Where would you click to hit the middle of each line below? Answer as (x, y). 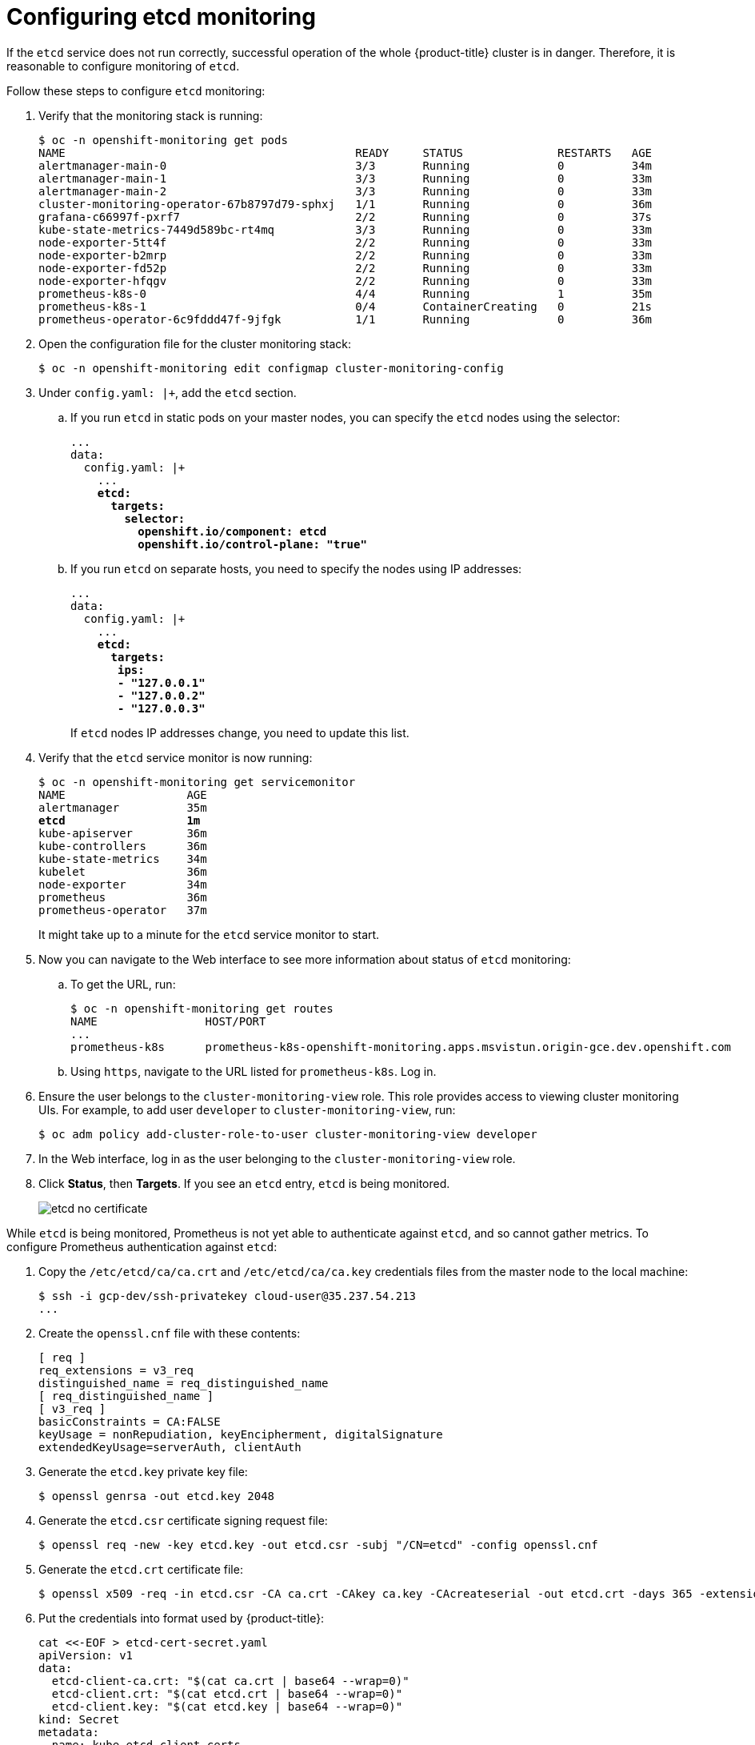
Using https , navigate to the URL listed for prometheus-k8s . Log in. (254, 1071)
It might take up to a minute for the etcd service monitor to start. (209, 934)
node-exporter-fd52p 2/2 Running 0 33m (346, 268)
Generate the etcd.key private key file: (143, 1471)
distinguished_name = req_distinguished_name (184, 1383)
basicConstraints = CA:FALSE (130, 1421)
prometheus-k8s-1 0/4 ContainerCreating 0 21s (346, 306)
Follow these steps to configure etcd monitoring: (136, 90)
